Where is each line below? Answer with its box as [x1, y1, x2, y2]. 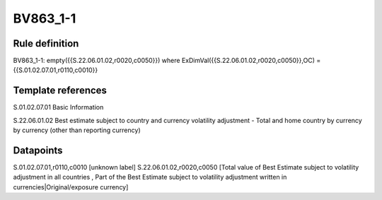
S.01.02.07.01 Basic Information [13, 103, 104, 112]
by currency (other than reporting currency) [13, 126, 141, 134]
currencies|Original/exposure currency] [13, 182, 129, 191]
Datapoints [13, 144, 63, 156]
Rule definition [13, 37, 79, 49]
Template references [13, 85, 108, 97]
